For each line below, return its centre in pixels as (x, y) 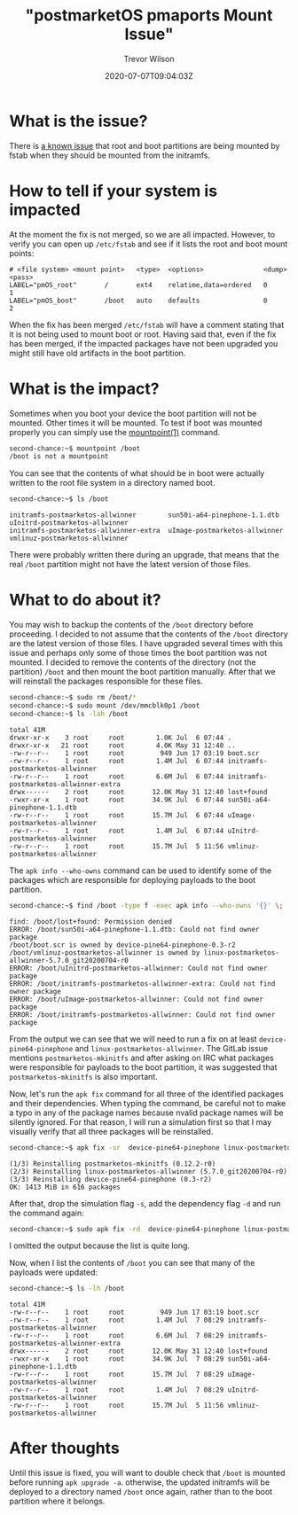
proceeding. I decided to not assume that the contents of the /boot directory (149, 634)
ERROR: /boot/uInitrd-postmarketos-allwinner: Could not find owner (138, 968)
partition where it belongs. (57, 1501)
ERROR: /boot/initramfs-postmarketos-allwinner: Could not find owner (142, 1015)
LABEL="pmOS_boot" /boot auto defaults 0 (138, 301)
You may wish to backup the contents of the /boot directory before (131, 625)
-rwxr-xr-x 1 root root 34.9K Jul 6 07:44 (117, 800)
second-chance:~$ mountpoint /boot (75, 449)
